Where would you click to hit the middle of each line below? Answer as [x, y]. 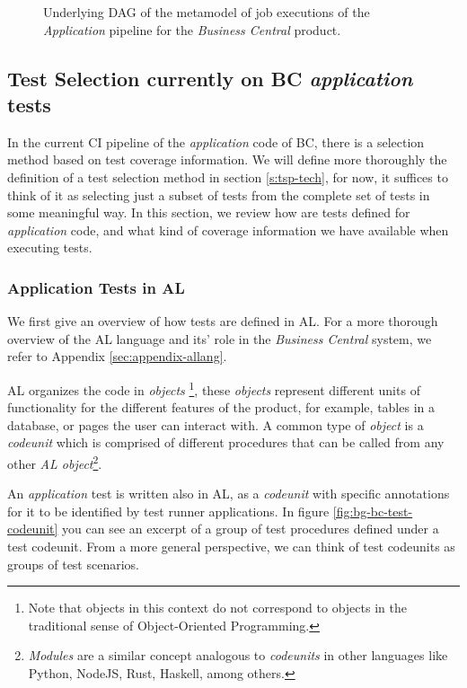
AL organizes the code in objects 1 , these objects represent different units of [214, 388]
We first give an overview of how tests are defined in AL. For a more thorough [223, 321]
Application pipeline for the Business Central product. [192, 29]
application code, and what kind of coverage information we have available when [228, 229]
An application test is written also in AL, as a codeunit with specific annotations [229, 494]
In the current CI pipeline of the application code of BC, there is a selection [216, 141]
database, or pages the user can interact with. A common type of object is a [216, 424]
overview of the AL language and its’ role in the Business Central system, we [220, 338]
